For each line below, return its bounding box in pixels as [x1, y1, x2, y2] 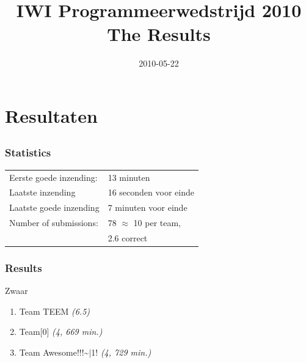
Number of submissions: [9, 216, 98, 229]
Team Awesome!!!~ [19, 346, 89, 358]
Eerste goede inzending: [9, 170, 98, 183]
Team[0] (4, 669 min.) [19, 325, 103, 338]
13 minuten [107, 170, 150, 183]
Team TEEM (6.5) [19, 304, 90, 317]
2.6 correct [107, 231, 148, 244]
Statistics [5, 145, 51, 160]
